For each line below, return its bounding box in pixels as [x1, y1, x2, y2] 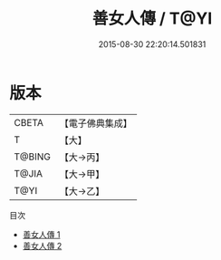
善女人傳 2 [22, 240, 62, 251]
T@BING [14, 150, 52, 163]
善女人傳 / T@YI [91, 8, 213, 29]
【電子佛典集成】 [59, 117, 133, 130]
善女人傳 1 [22, 228, 61, 240]
